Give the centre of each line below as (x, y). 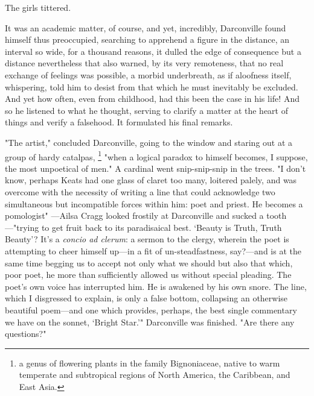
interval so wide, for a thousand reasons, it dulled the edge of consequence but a (153, 51)
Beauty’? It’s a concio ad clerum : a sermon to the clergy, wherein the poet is (147, 239)
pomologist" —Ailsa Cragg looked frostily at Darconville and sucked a (134, 215)
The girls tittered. (38, 7)
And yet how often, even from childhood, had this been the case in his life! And (152, 99)
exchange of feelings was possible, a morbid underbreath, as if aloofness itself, (148, 74)
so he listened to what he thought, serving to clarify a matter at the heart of (146, 110)
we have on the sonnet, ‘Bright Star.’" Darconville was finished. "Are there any (150, 322)
